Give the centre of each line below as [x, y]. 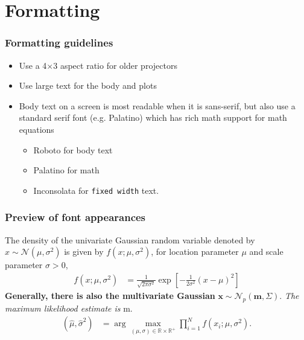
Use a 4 [33, 65]
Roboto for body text [73, 149]
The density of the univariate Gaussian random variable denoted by [130, 239]
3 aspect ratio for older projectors [115, 65]
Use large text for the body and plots [88, 85]
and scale [266, 252]
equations [36, 129]
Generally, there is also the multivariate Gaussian [110, 295]
